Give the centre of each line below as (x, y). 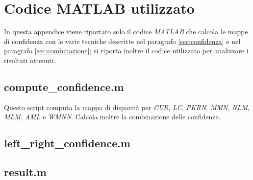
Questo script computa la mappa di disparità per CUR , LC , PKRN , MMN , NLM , (127, 107)
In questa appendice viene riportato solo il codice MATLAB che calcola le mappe (126, 32)
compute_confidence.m (64, 86)
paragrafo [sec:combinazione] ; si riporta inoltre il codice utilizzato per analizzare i (126, 51)
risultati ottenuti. (30, 60)
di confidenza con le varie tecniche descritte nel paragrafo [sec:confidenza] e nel (122, 41)
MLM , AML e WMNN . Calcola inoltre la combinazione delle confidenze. (112, 117)
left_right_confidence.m (67, 143)
